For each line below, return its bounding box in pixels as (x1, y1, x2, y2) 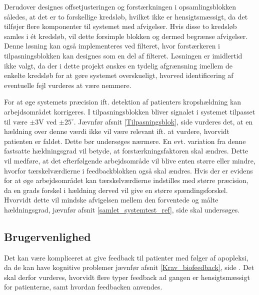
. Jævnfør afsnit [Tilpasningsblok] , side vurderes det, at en (73, 116, 253, 126)
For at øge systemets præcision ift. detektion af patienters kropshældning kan (4, 96, 241, 107)
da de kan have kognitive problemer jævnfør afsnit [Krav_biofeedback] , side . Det (4, 262, 254, 272)
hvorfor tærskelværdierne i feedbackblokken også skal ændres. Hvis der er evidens (4, 165, 253, 175)
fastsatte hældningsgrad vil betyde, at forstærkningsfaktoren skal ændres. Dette (4, 145, 248, 156)
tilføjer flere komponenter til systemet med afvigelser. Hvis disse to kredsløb (4, 21, 237, 31)
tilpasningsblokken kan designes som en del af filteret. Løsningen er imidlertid (4, 50, 242, 60)
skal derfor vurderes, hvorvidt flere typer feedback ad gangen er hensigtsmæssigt (4, 271, 250, 282)
